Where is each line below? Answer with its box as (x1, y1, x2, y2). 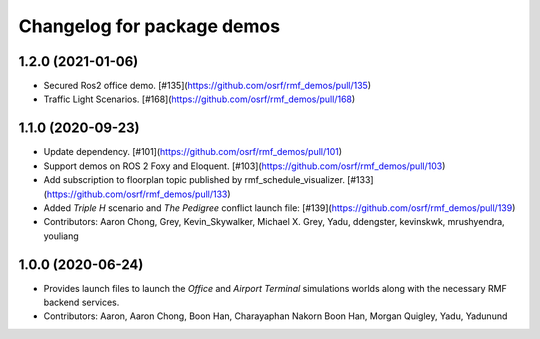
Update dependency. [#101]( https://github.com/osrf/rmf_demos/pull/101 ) (43, 146, 343, 158)
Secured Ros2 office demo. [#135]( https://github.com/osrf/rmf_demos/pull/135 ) (43, 80, 372, 92)
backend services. (43, 296, 120, 308)
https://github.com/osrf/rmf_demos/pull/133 (46, 188, 228, 200)
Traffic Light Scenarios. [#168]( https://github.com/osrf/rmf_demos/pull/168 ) (43, 93, 356, 105)
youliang (43, 230, 79, 242)
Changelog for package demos (18, 15, 280, 37)
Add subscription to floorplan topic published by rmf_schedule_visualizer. (43, 174, 345, 186)
